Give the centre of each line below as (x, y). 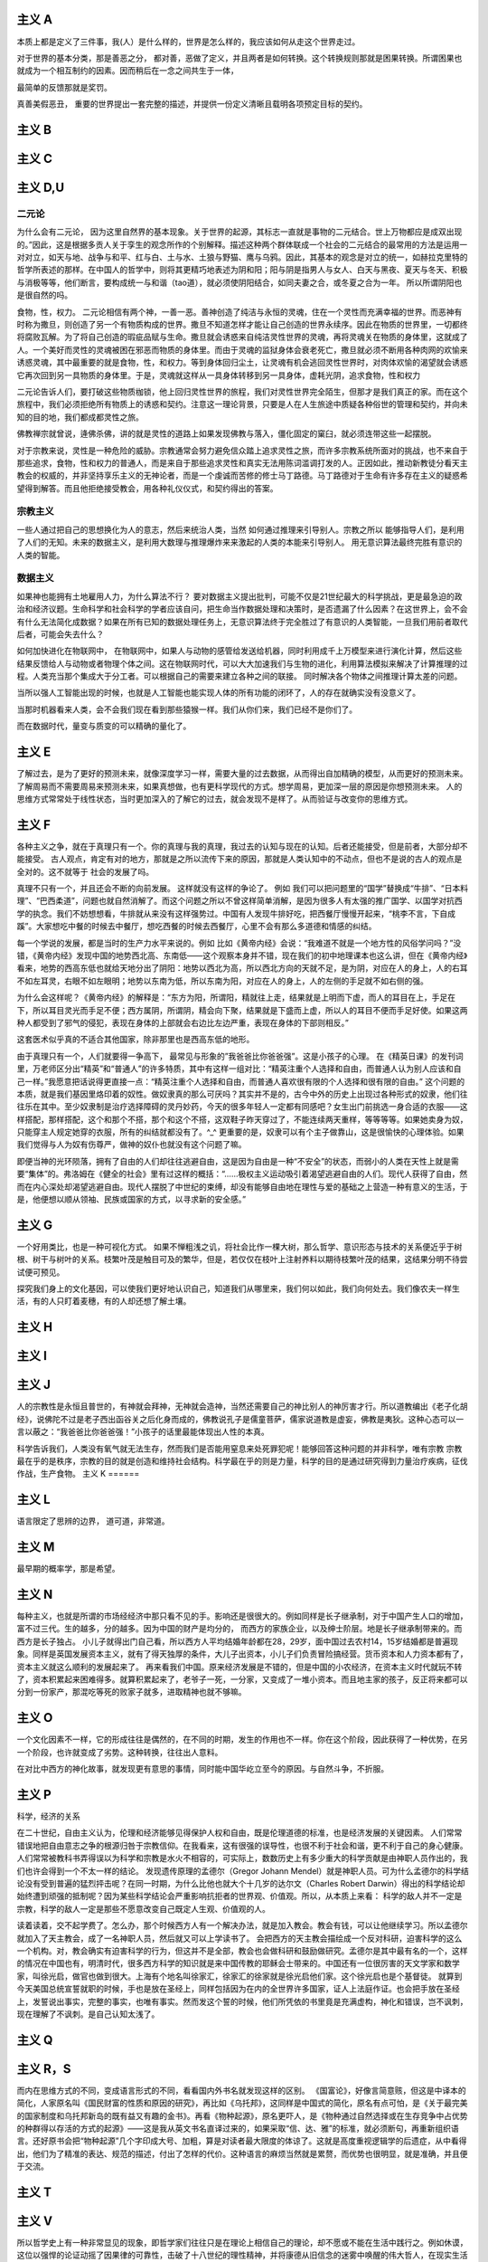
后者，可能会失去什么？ (60, 634)
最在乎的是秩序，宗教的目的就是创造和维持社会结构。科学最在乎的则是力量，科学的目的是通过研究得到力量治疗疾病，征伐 (242, 1460)
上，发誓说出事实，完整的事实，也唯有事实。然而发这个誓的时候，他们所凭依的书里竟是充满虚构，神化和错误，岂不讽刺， (242, 2001)
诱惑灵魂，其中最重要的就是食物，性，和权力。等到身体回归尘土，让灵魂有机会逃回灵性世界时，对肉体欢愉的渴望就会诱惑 (242, 363)
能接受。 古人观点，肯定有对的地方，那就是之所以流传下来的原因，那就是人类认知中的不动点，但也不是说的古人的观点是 (239, 859)
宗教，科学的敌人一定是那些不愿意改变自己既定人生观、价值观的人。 (143, 1908)
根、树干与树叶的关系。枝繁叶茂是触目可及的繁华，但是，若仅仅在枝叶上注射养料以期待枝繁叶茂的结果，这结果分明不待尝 (242, 1259)
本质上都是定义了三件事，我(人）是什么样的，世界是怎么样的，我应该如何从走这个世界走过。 (188, 42)
